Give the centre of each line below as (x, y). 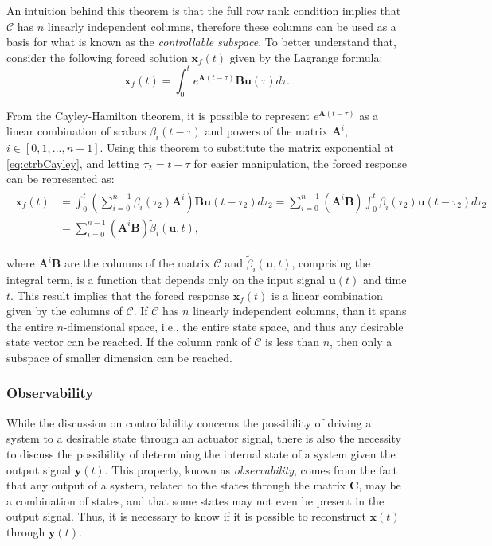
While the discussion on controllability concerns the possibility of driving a (189, 422)
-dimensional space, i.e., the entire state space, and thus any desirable (233, 326)
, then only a (361, 342)
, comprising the (331, 263)
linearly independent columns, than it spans (300, 311)
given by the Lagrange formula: (306, 57)
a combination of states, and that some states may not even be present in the (195, 500)
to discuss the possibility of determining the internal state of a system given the (201, 453)
